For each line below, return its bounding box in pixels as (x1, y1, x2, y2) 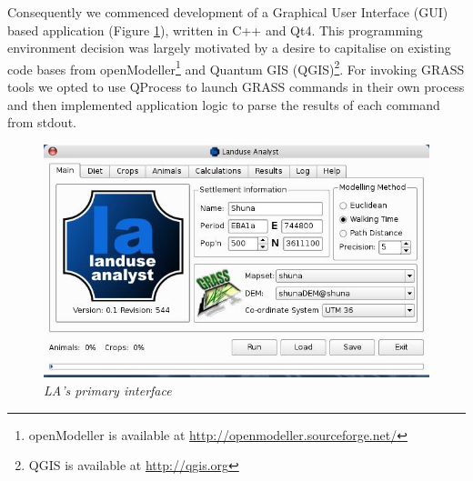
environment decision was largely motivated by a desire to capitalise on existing (7, 38, 451, 57)
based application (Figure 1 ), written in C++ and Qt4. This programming (7, 20, 423, 39)
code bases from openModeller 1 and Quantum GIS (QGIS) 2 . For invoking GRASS (7, 56, 465, 78)
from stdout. (7, 113, 76, 132)
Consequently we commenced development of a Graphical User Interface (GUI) (7, 3, 448, 21)
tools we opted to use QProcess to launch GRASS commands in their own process (7, 77, 465, 96)
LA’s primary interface (44, 380, 172, 399)
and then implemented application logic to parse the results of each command (7, 95, 440, 114)
